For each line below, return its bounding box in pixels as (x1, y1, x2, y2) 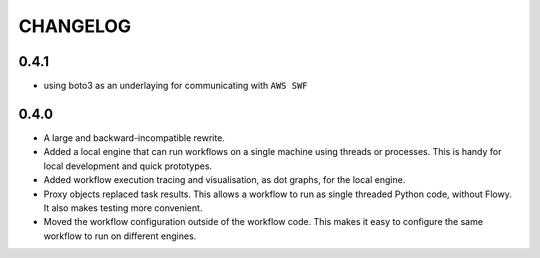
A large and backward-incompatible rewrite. (43, 131, 225, 144)
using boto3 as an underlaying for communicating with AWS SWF (43, 80, 309, 92)
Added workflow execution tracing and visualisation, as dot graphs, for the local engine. (43, 174, 406, 186)
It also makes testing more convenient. (43, 201, 203, 214)
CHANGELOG (18, 15, 132, 37)
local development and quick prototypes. (43, 160, 213, 172)
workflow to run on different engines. (43, 230, 197, 242)
